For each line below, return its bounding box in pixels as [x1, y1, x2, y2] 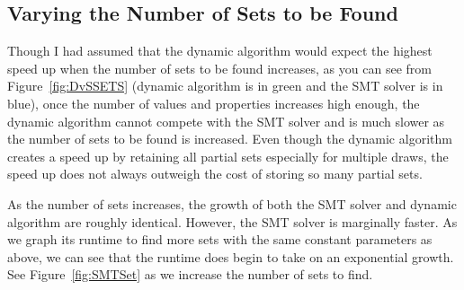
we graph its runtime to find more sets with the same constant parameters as [7, 230, 433, 249]
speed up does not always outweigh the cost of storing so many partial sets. [7, 164, 423, 183]
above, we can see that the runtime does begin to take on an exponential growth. [7, 247, 454, 266]
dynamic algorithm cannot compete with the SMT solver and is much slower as [7, 111, 445, 130]
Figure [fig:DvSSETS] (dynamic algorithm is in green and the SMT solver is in [7, 76, 443, 95]
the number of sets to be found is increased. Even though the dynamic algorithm [7, 129, 452, 148]
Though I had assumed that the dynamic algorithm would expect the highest [7, 41, 433, 60]
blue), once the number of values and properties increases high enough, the [7, 93, 420, 112]
